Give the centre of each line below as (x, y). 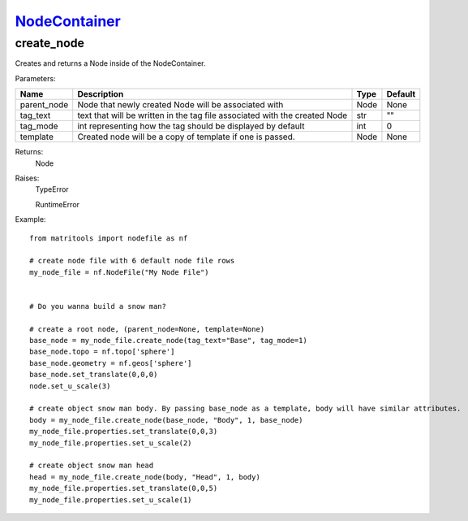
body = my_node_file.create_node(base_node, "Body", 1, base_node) (166, 420)
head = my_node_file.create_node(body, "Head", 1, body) (145, 477)
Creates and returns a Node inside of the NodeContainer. (110, 63)
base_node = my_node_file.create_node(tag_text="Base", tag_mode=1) (168, 341)
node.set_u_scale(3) (70, 386)
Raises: (27, 178)
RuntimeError (58, 204)
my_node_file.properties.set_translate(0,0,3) (124, 432)
